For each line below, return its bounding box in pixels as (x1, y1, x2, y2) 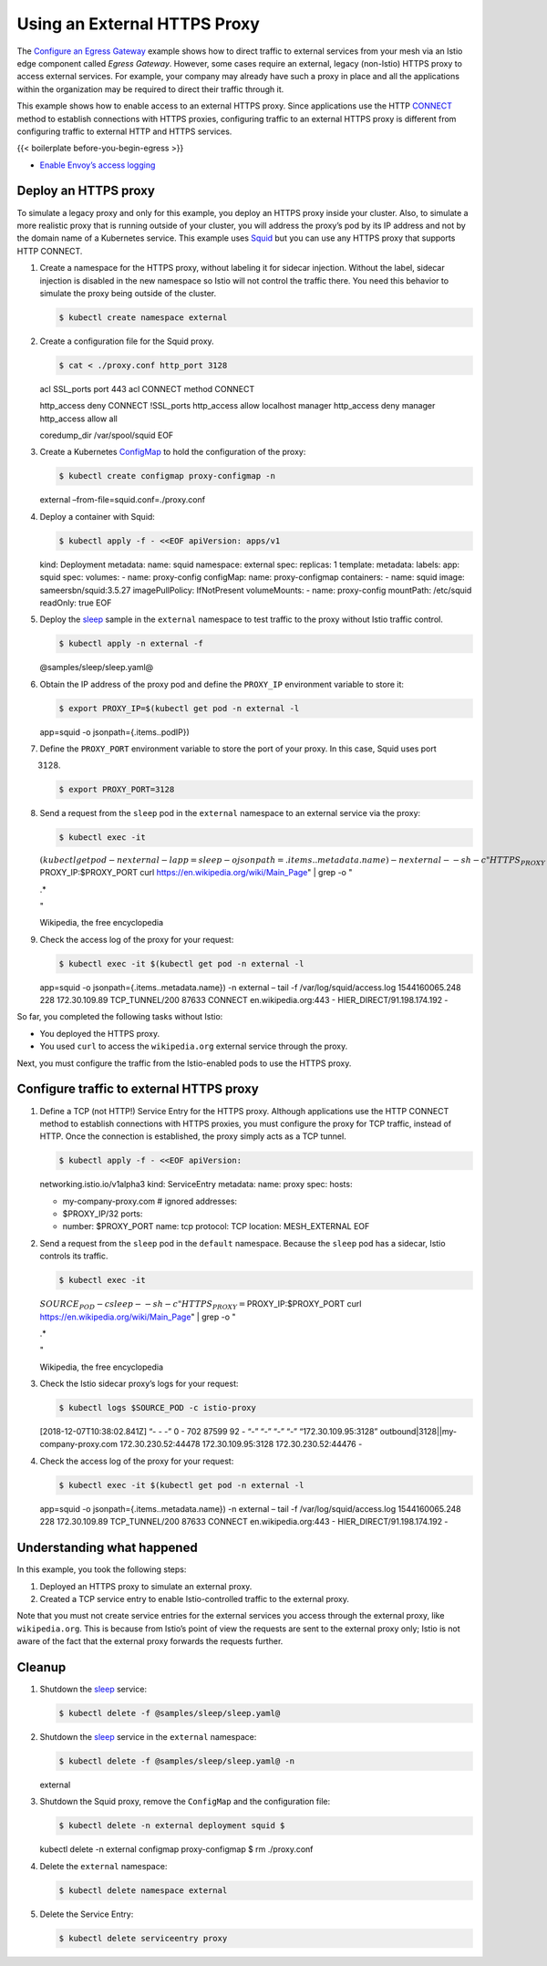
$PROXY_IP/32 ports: (62, 1208, 143, 1219)
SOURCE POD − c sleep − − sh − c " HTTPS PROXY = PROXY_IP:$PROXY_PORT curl (39, 1299, 362, 1311)
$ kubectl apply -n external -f (58, 638, 204, 649)
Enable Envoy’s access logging (39, 160, 156, 171)
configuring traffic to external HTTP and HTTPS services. (16, 126, 232, 137)
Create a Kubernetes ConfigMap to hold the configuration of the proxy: (39, 447, 306, 458)
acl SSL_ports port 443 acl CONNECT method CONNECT (39, 383, 255, 394)
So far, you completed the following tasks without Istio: (16, 1011, 223, 1022)
